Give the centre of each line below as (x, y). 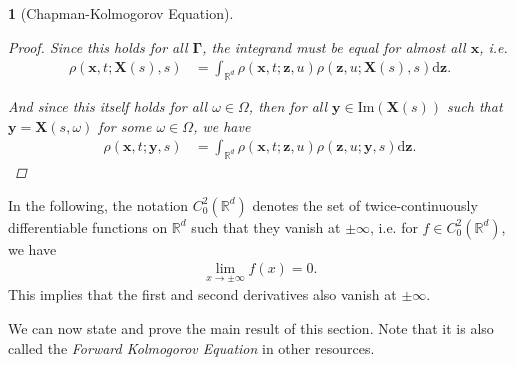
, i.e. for (394, 226)
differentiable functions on (88, 226)
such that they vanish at (266, 226)
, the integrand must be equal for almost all (334, 46)
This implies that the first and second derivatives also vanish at (202, 294)
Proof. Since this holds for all (98, 46)
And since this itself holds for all (108, 106)
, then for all (288, 106)
